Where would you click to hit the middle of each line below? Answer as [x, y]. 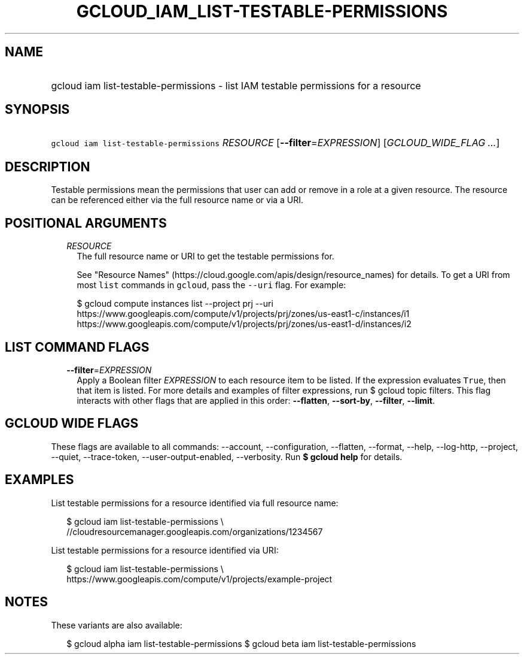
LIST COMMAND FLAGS [77, 347]
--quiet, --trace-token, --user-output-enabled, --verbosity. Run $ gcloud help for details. [227, 457]
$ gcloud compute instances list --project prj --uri [175, 304]
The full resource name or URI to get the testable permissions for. [205, 256]
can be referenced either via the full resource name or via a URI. [177, 200]
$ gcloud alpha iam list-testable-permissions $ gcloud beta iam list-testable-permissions [241, 643]
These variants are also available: [117, 625]
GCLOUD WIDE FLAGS [72, 424]
